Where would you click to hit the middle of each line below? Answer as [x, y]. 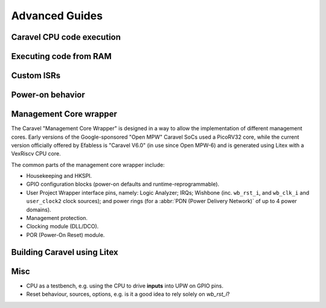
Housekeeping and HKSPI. [59, 176]
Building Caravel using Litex [65, 252]
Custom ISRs [36, 76]
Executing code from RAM [61, 56]
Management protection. [57, 218]
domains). [39, 209]
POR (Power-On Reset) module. [66, 234]
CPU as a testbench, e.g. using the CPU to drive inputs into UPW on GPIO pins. [125, 286]
